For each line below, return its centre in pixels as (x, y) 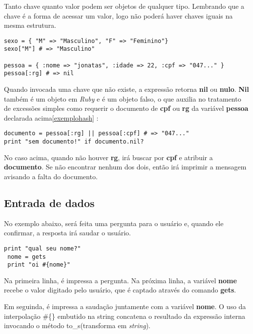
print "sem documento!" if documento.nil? (74, 142)
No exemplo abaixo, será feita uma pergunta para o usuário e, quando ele (114, 223)
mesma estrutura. (30, 25)
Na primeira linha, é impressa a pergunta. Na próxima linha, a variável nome (120, 280)
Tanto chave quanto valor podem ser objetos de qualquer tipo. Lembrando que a (124, 6)
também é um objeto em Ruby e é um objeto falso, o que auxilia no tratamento (123, 98)
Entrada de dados (49, 202)
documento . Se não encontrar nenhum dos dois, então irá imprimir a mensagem (125, 167)
